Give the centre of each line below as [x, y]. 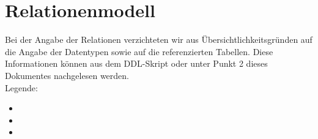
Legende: [21, 87]
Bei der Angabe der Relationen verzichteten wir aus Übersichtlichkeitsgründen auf [159, 39]
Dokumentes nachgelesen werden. [67, 75]
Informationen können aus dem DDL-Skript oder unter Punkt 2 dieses [136, 63]
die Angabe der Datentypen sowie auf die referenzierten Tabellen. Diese [139, 51]
